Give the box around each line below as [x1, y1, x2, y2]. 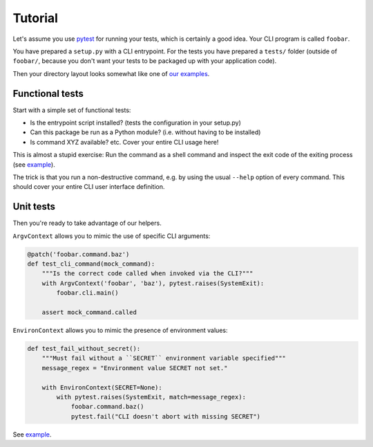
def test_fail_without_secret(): [27, 345, 141, 352]
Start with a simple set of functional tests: [12, 106, 131, 114]
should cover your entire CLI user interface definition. [12, 183, 165, 191]
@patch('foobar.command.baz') [27, 250, 130, 258]
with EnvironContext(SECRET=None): [41, 383, 162, 391]
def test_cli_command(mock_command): [27, 260, 155, 268]
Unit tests [12, 201, 55, 212]
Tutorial [12, 10, 59, 26]
